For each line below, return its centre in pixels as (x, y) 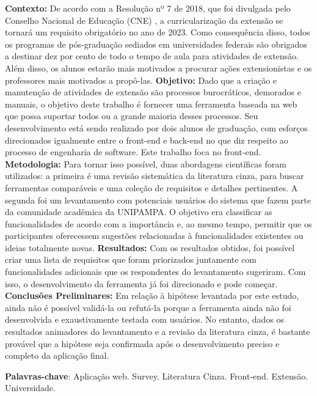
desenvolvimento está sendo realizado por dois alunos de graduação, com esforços (156, 127)
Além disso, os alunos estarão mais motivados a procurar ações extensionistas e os (158, 68)
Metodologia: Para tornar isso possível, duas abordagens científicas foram (146, 163)
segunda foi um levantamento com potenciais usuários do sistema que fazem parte (158, 200)
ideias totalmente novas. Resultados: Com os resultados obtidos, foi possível (150, 247)
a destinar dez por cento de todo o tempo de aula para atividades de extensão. (152, 56)
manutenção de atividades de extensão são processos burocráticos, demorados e (153, 92)
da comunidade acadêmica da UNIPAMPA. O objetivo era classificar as (139, 212)
